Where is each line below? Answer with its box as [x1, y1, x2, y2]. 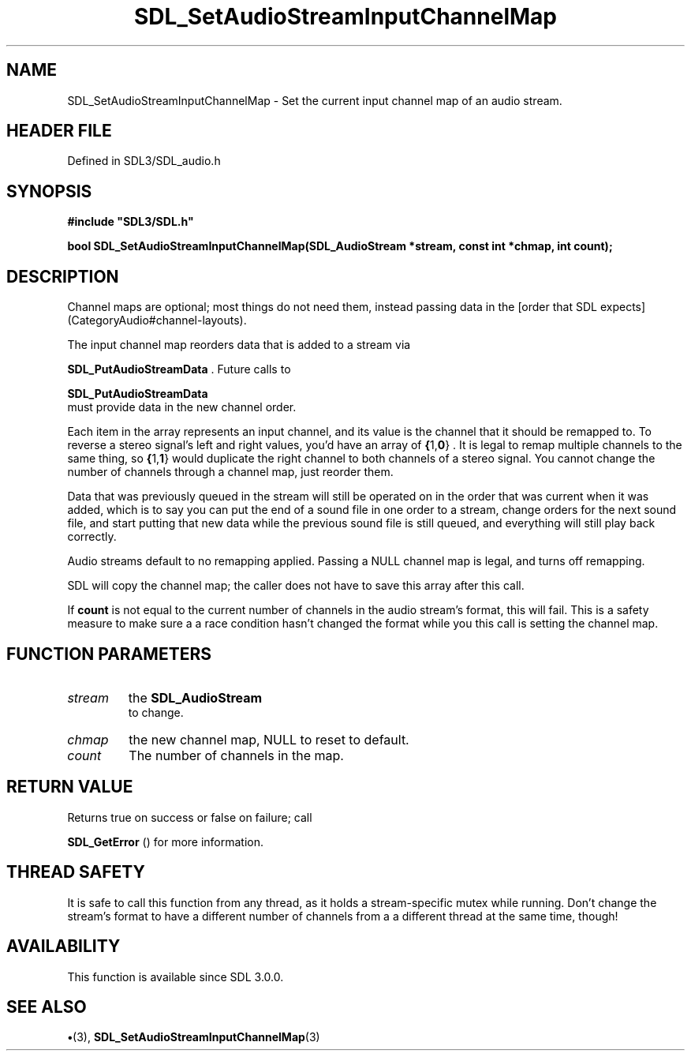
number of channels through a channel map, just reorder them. [67, 465, 394, 479]
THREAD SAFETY [6, 862, 145, 883]
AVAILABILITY [6, 936, 121, 957]
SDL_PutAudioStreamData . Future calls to [67, 362, 291, 377]
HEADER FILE [6, 121, 112, 141]
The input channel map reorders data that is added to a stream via [67, 338, 411, 352]
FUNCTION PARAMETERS [6, 643, 211, 664]
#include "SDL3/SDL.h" [67, 215, 194, 229]
